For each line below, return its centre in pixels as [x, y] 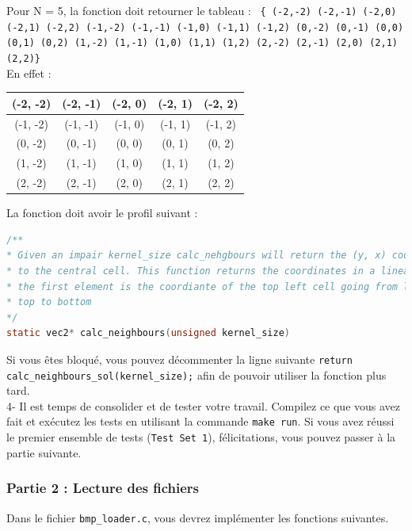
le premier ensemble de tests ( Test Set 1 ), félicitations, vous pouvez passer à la [201, 437]
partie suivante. [44, 452]
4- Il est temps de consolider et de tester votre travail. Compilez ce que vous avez [204, 405]
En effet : [29, 73]
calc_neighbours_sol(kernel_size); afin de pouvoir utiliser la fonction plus [196, 374]
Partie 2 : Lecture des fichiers [103, 488]
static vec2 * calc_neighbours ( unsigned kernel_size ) [148, 333]
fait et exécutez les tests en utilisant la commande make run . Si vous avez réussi [200, 421]
